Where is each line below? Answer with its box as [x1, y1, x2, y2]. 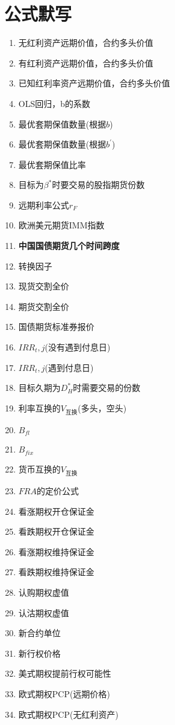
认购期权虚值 [18, 586, 69, 599]
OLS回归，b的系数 [18, 97, 91, 109]
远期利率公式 [18, 198, 69, 211]
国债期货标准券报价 [18, 320, 94, 333]
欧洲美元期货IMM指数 [18, 219, 105, 231]
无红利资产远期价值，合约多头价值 [18, 36, 153, 49]
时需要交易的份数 [73, 381, 141, 394]
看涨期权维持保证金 [18, 545, 94, 558]
